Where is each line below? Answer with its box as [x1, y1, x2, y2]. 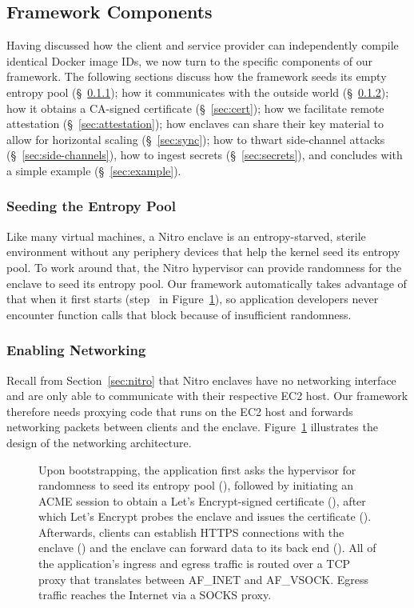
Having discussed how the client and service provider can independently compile [6, 37, 399, 54]
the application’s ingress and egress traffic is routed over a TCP [38, 555, 351, 572]
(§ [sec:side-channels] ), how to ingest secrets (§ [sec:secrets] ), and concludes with [6, 146, 403, 163]
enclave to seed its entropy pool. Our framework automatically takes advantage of [6, 274, 407, 291]
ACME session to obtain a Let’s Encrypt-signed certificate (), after [38, 492, 366, 509]
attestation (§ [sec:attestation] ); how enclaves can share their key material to [6, 115, 384, 132]
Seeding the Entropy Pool [6, 196, 176, 216]
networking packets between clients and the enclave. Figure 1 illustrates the [6, 418, 378, 435]
